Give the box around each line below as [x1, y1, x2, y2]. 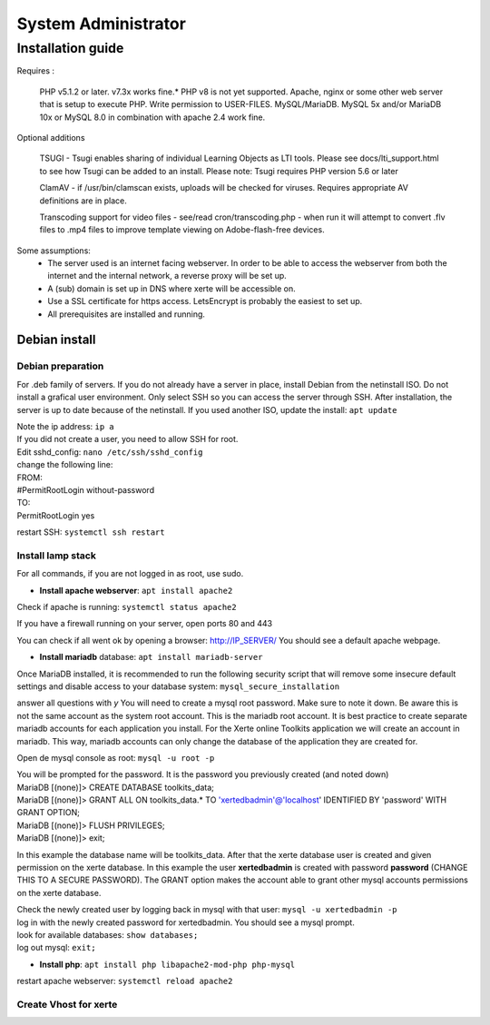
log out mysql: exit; [16, 942, 96, 953]
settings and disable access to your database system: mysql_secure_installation [16, 681, 340, 692]
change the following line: [16, 459, 113, 470]
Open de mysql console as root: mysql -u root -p [16, 752, 215, 763]
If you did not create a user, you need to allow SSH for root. [16, 434, 239, 445]
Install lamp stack [16, 549, 97, 562]
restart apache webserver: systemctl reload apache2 [16, 976, 233, 987]
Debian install [16, 332, 96, 348]
